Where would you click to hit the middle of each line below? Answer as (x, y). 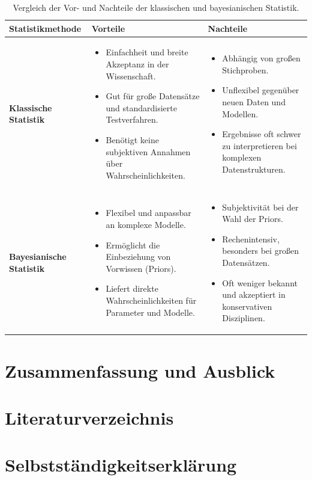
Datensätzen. (246, 262)
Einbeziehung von (138, 257)
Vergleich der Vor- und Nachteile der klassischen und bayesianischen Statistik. (156, 7)
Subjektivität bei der (260, 207)
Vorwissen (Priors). (141, 268)
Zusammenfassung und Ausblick (140, 370)
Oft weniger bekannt (260, 282)
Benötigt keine (132, 140)
